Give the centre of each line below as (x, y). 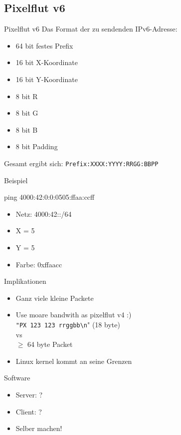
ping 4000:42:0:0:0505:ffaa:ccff (49, 197)
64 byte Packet (50, 344)
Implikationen (25, 281)
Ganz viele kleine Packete (55, 298)
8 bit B (27, 129)
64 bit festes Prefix (44, 45)
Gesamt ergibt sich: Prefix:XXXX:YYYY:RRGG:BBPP (81, 163)
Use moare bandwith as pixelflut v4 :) (74, 315)
